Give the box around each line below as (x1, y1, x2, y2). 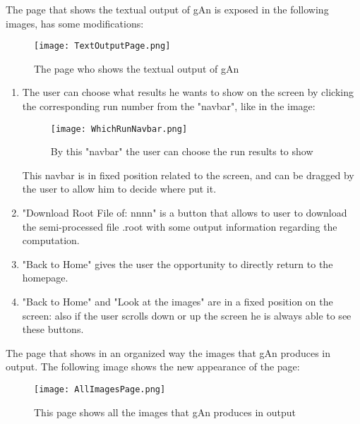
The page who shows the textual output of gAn (34, 61, 239, 75)
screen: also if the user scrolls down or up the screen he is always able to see (22, 308, 352, 322)
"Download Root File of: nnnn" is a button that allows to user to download (22, 205, 347, 220)
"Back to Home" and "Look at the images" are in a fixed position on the (22, 294, 333, 309)
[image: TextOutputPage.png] (34, 41, 171, 52)
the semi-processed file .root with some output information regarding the (22, 219, 337, 234)
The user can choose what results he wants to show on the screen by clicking (22, 85, 354, 99)
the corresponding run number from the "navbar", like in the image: (22, 99, 316, 114)
